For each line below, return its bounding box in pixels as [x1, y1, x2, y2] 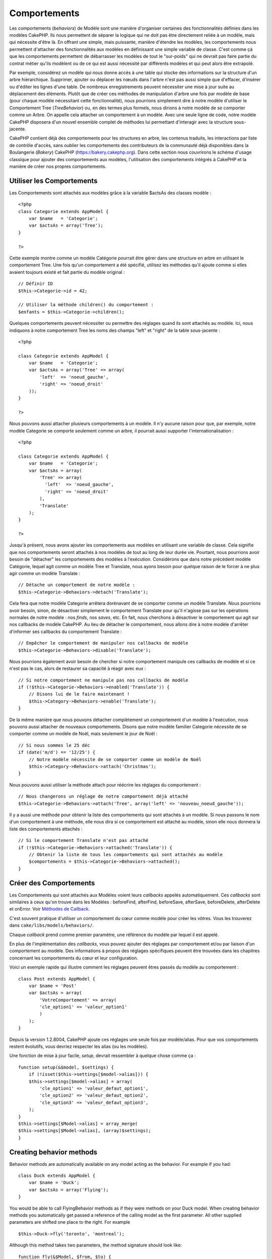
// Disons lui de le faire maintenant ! [28, 691, 130, 697]
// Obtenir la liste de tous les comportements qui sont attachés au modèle [28, 852, 223, 857]
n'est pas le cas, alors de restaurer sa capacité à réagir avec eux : [9, 665, 146, 672]
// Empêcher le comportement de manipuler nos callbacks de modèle [18, 640, 188, 646]
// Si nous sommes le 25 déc [18, 742, 90, 748]
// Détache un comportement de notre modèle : [18, 582, 135, 588]
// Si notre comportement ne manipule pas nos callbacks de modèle [18, 677, 188, 683]
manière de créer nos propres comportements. [9, 163, 107, 169]
